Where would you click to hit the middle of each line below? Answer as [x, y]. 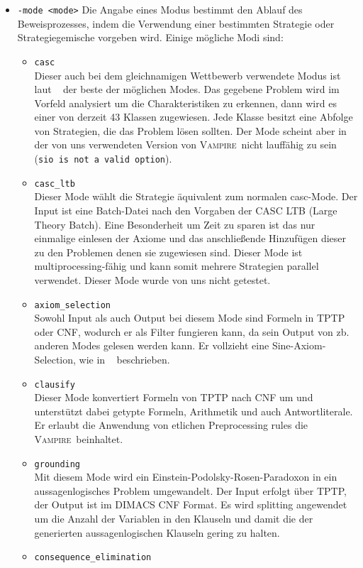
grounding [57, 464]
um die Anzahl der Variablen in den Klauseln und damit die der [174, 519]
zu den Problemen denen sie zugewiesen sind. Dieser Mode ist [168, 252]
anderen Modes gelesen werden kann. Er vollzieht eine [152, 345]
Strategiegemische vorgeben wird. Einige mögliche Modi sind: [150, 37]
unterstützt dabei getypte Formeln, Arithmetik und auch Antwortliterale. [194, 411]
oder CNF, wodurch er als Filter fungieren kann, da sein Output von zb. [192, 331]
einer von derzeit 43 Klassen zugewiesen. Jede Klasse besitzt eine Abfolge [194, 117]
